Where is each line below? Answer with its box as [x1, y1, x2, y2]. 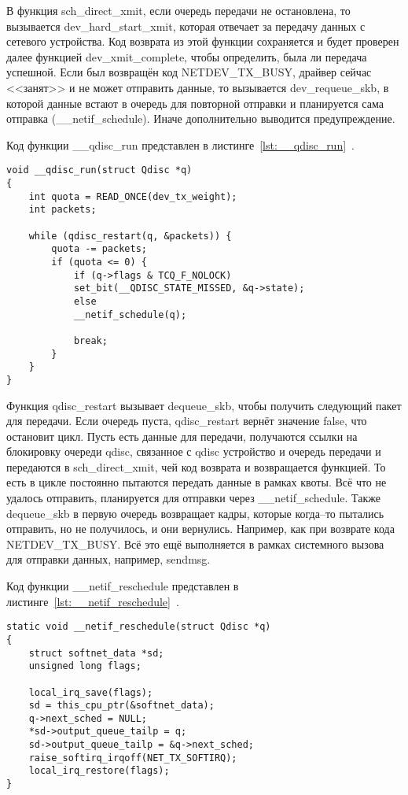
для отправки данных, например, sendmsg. [6, 551, 211, 568]
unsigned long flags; [28, 660, 142, 672]
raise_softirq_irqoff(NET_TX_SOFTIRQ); [28, 752, 237, 764]
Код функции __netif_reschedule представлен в [6, 578, 239, 594]
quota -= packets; [51, 243, 147, 255]
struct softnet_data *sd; [28, 647, 164, 659]
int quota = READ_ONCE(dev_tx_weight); [28, 190, 237, 202]
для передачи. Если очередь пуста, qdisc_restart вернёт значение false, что [6, 412, 367, 429]
